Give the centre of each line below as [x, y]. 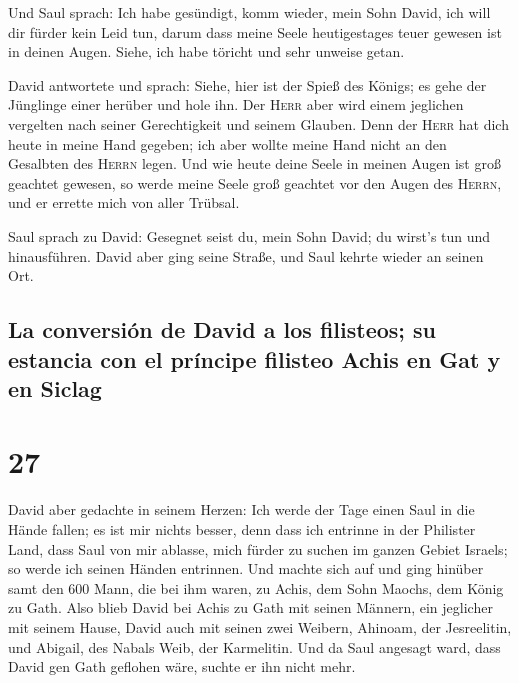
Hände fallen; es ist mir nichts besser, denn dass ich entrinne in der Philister [242, 529]
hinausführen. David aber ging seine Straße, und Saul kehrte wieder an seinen [246, 255]
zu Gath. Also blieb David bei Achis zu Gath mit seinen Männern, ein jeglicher [250, 607]
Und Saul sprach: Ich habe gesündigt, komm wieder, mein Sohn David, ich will [249, 12]
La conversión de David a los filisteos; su [222, 329]
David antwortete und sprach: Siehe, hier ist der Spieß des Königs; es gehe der [247, 84]
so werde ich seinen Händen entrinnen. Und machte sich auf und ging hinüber [246, 568]
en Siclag [55, 387]
